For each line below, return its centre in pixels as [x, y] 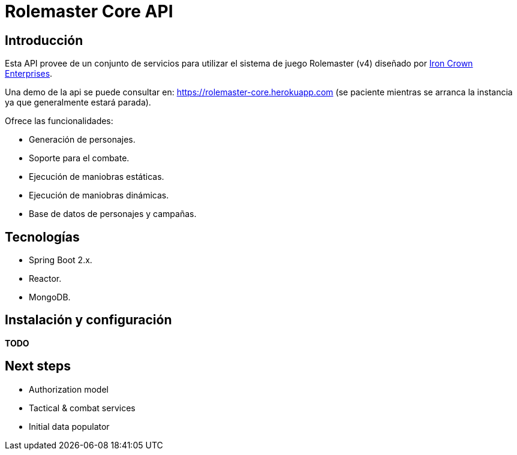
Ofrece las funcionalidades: [59, 121]
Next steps [38, 366]
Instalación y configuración [88, 320]
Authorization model [69, 389]
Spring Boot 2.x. [61, 260]
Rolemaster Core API [89, 11]
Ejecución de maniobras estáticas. [97, 177]
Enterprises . [29, 74]
